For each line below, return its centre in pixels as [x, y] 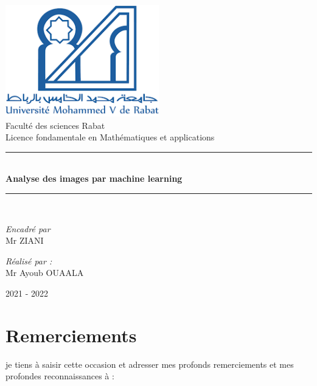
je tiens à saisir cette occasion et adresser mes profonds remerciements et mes [150, 364]
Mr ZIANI [25, 240]
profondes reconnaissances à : [60, 376]
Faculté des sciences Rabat [55, 125]
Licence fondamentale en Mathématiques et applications [110, 137]
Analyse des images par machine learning [94, 178]
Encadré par [28, 228]
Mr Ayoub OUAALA [45, 273]
